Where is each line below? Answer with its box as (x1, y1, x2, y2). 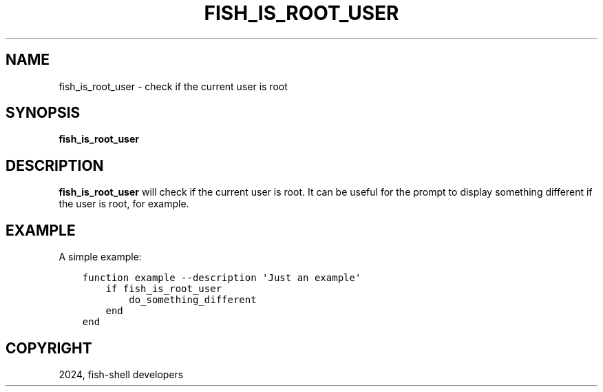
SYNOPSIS (6, 104, 81, 122)
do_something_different (129, 294, 257, 306)
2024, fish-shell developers (59, 368, 184, 380)
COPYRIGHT (6, 339, 92, 357)
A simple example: (59, 251, 142, 263)
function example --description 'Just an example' (82, 272, 361, 284)
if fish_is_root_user (105, 283, 222, 295)
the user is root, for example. (59, 198, 189, 210)
